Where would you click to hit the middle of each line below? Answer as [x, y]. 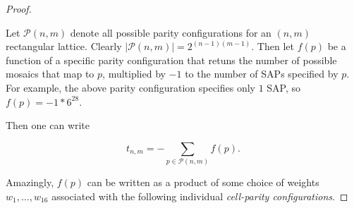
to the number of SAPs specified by [262, 74]
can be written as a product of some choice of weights [203, 182]
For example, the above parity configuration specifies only [130, 87]
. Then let [273, 46]
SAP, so [284, 87]
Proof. [19, 8]
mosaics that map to [50, 74]
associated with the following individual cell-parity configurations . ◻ [200, 196]
